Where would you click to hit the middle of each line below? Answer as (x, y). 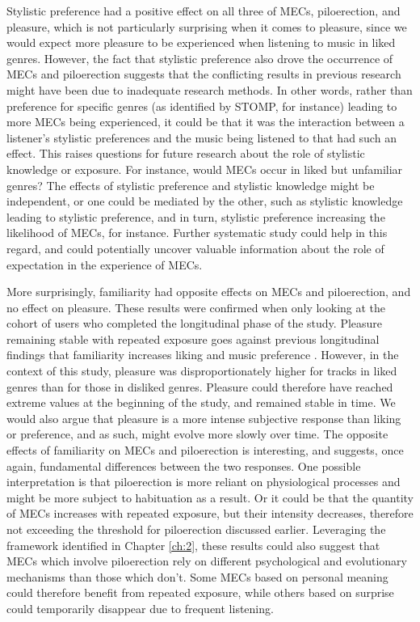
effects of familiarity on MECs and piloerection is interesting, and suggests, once (205, 450)
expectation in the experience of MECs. (105, 264)
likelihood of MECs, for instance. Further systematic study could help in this (197, 233)
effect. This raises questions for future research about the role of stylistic (186, 153)
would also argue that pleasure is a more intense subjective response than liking (204, 418)
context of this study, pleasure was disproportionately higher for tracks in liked (202, 371)
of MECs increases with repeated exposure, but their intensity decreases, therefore (210, 513)
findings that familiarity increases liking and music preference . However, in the (203, 355)
